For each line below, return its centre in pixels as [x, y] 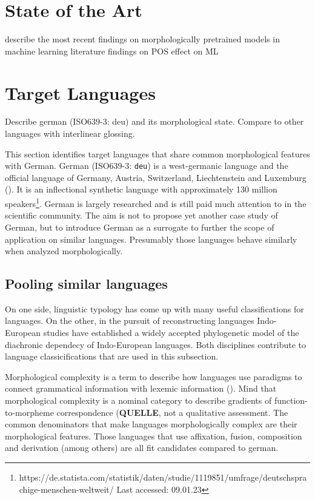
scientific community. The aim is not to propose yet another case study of [141, 215]
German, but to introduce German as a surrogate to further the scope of [140, 227]
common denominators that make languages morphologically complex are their [151, 424]
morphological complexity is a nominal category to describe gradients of [138, 400]
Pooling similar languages [86, 284]
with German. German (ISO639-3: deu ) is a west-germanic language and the [147, 166]
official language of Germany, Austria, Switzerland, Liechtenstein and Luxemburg [156, 177]
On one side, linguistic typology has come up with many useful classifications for [154, 308]
